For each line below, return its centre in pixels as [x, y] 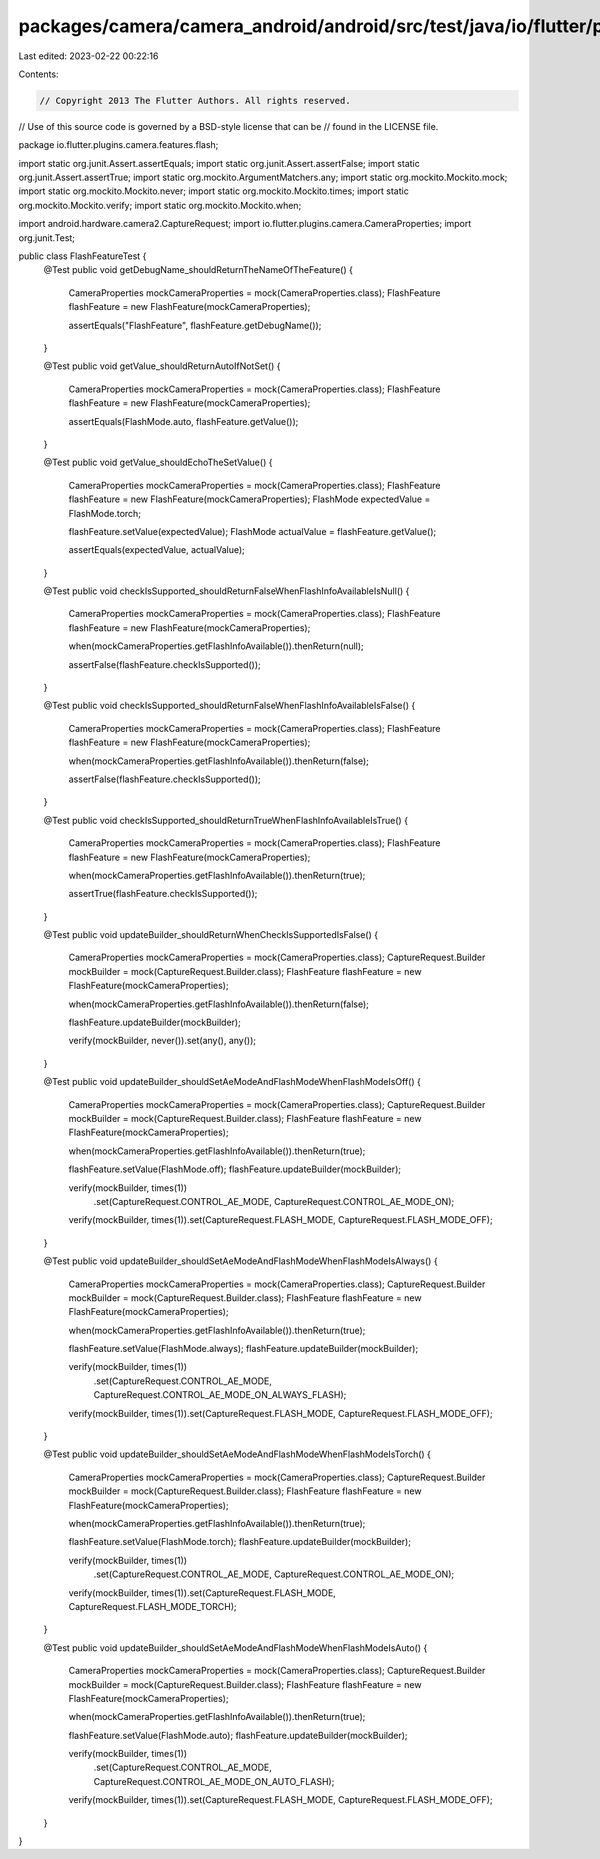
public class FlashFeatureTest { [82, 256]
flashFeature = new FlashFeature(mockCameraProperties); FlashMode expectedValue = [249, 499]
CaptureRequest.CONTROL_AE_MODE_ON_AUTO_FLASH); [214, 1781]
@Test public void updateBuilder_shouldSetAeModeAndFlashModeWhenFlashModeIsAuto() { [235, 1647]
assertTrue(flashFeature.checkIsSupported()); [163, 894]
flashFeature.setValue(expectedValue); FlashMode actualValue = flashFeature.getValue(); [252, 531]
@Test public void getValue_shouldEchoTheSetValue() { [158, 462]
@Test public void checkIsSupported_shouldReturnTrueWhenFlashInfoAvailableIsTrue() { [226, 820]
